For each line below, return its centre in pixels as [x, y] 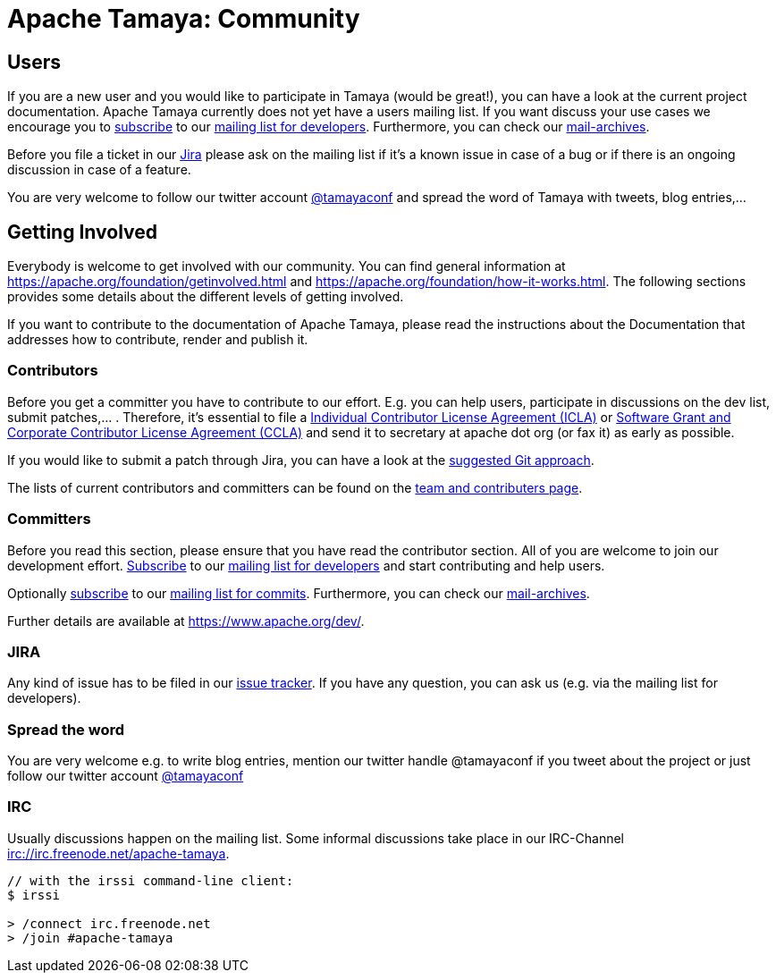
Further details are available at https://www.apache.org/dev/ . [186, 621]
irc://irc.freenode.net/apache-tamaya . [118, 853]
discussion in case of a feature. [99, 170]
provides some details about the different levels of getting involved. [206, 297]
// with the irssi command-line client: [151, 880]
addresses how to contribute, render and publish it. [158, 340]
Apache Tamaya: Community [184, 19]
